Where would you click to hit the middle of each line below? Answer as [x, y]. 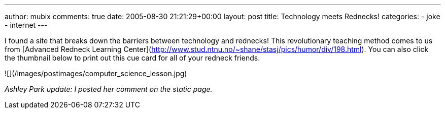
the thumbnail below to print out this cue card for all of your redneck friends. [132, 58]
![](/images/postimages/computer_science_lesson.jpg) [96, 73]
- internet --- [26, 25]
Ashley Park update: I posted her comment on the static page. [109, 89]
